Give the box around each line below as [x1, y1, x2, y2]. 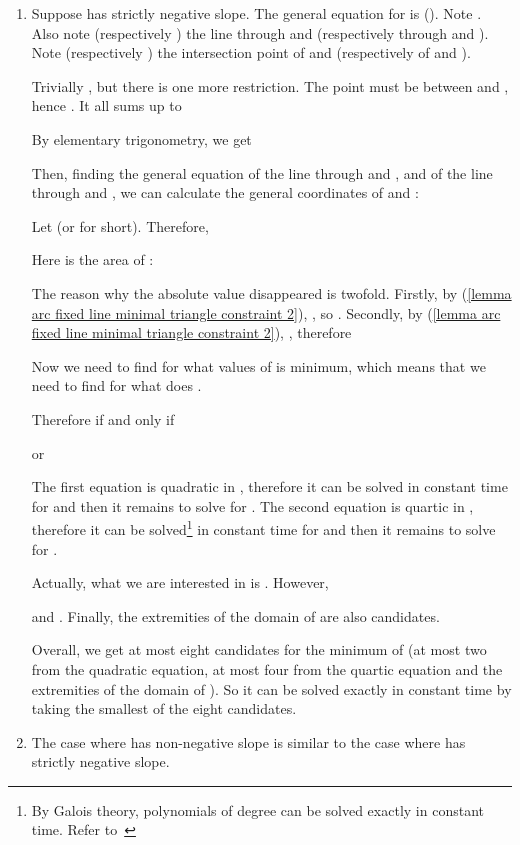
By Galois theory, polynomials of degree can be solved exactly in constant [31, 799, 484, 820]
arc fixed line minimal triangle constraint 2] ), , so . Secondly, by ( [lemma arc [31, 302, 501, 323]
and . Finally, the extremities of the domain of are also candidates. [31, 605, 440, 626]
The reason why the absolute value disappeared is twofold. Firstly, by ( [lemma [31, 282, 512, 303]
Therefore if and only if [31, 408, 175, 429]
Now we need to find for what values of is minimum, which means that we [31, 355, 486, 376]
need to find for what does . [31, 375, 202, 396]
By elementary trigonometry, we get [31, 128, 252, 149]
